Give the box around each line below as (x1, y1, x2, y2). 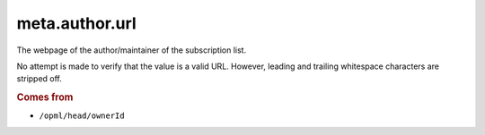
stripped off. (16, 73, 63, 84)
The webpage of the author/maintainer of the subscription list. (16, 45, 247, 55)
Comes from (16, 91, 74, 104)
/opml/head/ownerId (39, 111, 125, 121)
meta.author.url (16, 13, 137, 33)
